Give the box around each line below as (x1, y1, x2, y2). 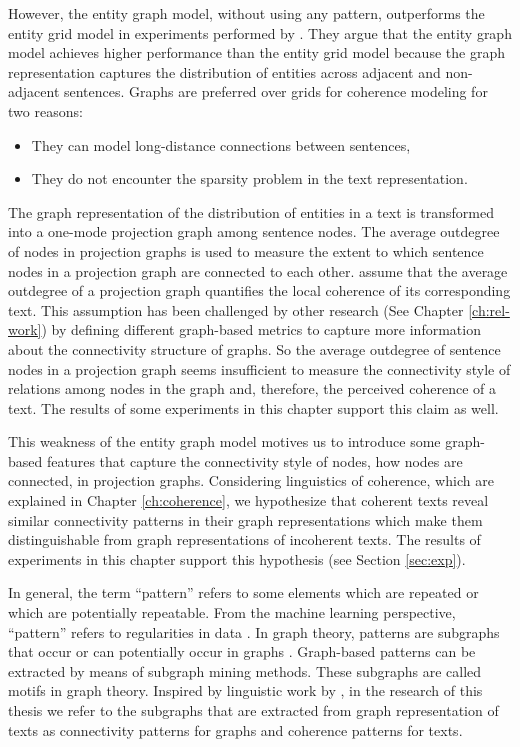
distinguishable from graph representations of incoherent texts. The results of (8, 529, 481, 550)
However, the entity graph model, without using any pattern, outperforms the (8, 3, 485, 23)
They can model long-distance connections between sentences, (31, 134, 411, 155)
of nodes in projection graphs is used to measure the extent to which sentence (8, 240, 484, 261)
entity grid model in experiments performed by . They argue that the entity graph (8, 22, 512, 43)
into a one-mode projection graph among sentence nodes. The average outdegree (8, 221, 500, 242)
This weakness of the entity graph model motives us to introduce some (8, 431, 441, 452)
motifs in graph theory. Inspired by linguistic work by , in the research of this (8, 680, 483, 701)
